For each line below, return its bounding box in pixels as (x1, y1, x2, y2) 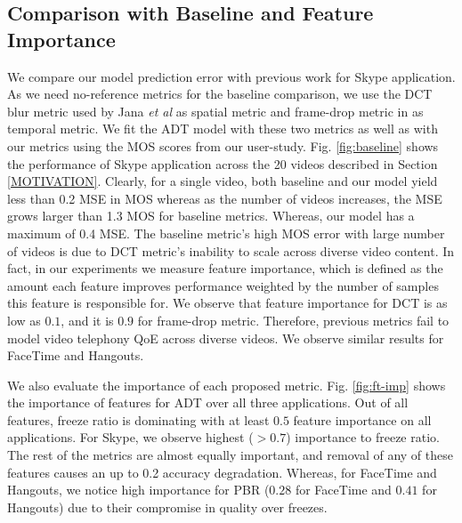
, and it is (61, 310, 114, 329)
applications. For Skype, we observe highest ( (7, 428, 254, 447)
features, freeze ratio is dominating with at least (7, 410, 270, 429)
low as (7, 310, 41, 329)
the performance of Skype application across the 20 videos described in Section (7, 154, 438, 173)
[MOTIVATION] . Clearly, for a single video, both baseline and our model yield (7, 172, 438, 190)
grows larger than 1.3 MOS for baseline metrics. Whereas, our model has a (7, 206, 415, 225)
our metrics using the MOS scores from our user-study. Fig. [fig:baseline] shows (7, 136, 439, 155)
